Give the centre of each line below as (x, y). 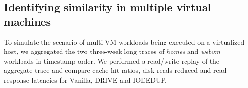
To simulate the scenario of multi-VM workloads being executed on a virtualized (124, 42)
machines (28, 21)
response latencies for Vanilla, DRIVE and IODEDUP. (85, 79)
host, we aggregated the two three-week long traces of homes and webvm (112, 51)
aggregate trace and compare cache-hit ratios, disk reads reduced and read (115, 70)
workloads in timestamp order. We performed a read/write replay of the (112, 61)
